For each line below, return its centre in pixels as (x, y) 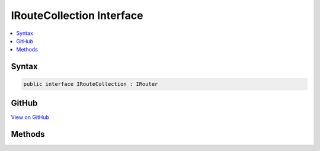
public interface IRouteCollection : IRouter (91, 84)
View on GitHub (30, 117)
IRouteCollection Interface (77, 15)
